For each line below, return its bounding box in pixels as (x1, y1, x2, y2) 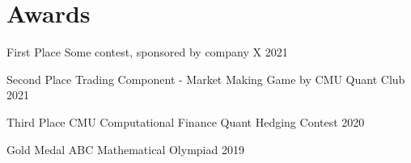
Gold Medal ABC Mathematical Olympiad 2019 (6, 140, 244, 157)
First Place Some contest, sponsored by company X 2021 (6, 44, 288, 61)
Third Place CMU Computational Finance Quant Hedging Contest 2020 (6, 113, 365, 130)
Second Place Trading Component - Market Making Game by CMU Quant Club (6, 70, 405, 87)
